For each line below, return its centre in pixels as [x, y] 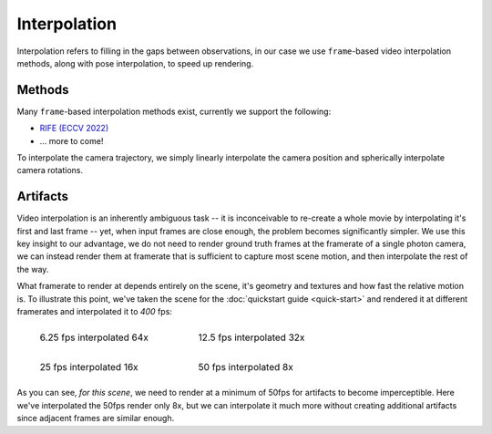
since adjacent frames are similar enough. [96, 418]
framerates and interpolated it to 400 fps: [95, 312]
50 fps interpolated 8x [246, 367]
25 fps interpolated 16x [89, 367]
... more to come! [72, 140]
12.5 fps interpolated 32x [251, 337]
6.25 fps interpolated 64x [94, 337]
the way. [33, 269]
